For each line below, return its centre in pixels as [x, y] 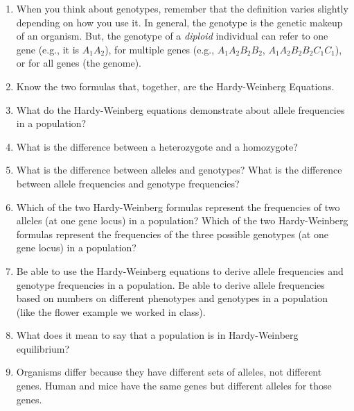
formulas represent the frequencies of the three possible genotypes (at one [172, 234]
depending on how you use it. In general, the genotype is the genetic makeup [179, 22]
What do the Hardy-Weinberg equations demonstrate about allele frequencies [180, 109]
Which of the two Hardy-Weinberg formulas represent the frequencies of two [178, 207]
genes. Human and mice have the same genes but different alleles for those [174, 386]
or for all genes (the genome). [79, 63]
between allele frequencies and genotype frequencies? [128, 183]
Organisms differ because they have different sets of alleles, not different [169, 372]
